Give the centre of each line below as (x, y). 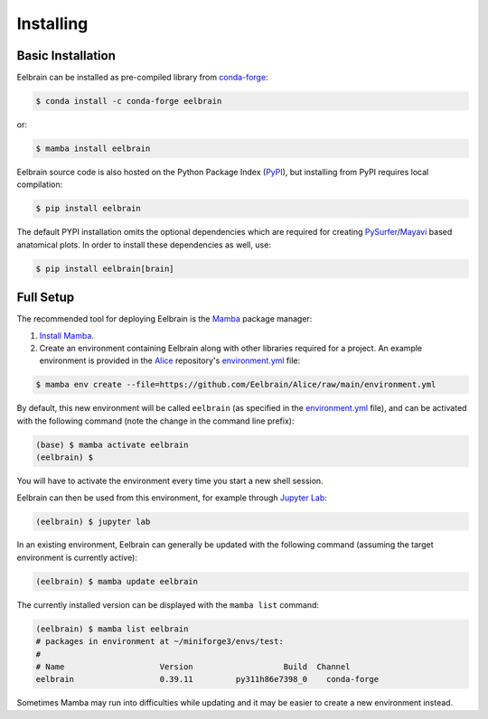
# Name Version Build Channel (193, 667)
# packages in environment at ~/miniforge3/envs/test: (160, 642)
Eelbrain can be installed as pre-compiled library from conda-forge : (142, 78)
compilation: (40, 184)
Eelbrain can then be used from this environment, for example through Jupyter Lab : (172, 498)
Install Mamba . (67, 335)
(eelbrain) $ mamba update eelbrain (117, 581)
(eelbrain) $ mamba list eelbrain (112, 629)
